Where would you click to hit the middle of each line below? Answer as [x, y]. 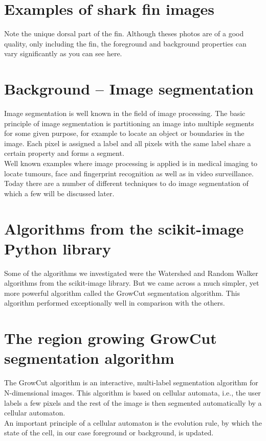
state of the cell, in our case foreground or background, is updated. [109, 433]
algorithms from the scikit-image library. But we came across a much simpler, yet [132, 283]
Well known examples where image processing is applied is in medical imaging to [131, 163]
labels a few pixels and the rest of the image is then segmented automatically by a [133, 402]
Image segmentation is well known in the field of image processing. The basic [125, 113]
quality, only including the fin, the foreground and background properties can [125, 43]
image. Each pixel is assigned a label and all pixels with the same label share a [128, 143]
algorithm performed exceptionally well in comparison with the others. [115, 303]
